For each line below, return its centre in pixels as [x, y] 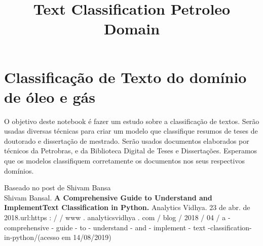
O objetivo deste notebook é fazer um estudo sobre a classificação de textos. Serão [132, 121]
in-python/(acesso [32, 237]
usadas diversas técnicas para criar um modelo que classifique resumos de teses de [131, 131]
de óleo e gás [50, 96]
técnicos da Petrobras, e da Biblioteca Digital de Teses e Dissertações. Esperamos [131, 151]
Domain [132, 29]
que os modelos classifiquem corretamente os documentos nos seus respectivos [124, 161]
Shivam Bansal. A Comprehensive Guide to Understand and [108, 197]
